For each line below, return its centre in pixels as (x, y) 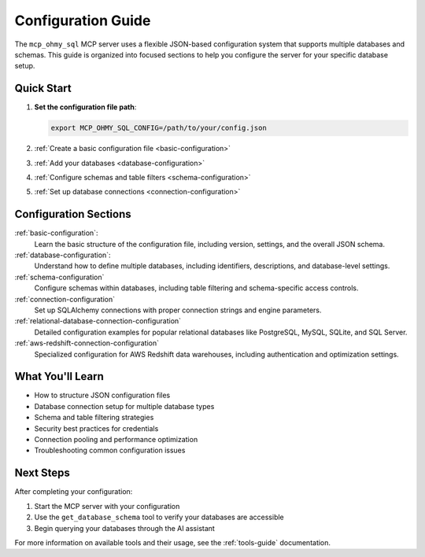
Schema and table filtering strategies (94, 418)
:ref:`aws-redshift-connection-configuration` (87, 343)
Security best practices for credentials (96, 428)
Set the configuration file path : (85, 107)
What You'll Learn (59, 376)
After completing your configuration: (74, 492)
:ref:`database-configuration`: (63, 255)
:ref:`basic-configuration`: (56, 233)
